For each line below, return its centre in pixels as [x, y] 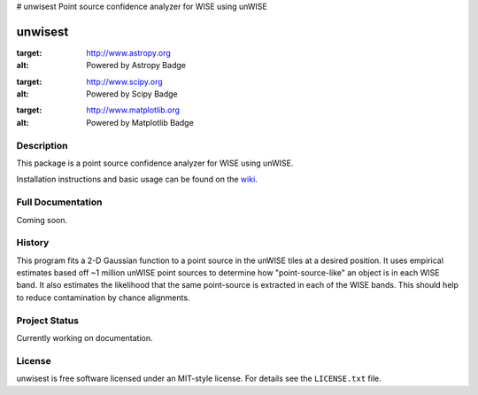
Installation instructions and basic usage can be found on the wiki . [137, 179]
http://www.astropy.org [129, 52]
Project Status [48, 321]
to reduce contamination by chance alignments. [103, 298]
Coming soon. [42, 220]
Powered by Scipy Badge [132, 94]
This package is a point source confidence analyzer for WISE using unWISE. [155, 163]
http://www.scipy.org [124, 81]
